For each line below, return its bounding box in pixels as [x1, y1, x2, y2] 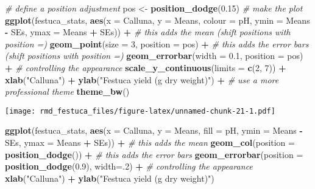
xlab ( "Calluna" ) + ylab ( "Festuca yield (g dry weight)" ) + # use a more [5, 73, 279, 86]
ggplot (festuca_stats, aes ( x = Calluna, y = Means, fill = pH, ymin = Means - [5, 124, 303, 137]
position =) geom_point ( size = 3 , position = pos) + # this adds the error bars [5, 37, 309, 50]
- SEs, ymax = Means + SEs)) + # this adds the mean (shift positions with [5, 26, 291, 38]
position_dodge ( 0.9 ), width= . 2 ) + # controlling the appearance [5, 160, 253, 173]
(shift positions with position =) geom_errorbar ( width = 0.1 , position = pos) [5, 49, 303, 62]
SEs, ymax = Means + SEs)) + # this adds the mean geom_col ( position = [5, 136, 295, 148]
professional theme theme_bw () [5, 85, 130, 98]
